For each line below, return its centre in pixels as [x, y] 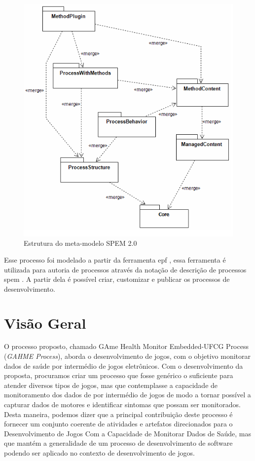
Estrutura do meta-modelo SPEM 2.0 [80, 243]
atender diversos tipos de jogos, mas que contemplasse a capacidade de [111, 385]
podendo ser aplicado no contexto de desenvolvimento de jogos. [99, 452]
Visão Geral [45, 323]
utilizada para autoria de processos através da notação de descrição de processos [125, 269]
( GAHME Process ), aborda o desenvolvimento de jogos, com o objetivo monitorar [127, 356]
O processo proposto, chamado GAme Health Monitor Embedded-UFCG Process [126, 346]
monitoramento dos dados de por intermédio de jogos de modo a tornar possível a [127, 395]
